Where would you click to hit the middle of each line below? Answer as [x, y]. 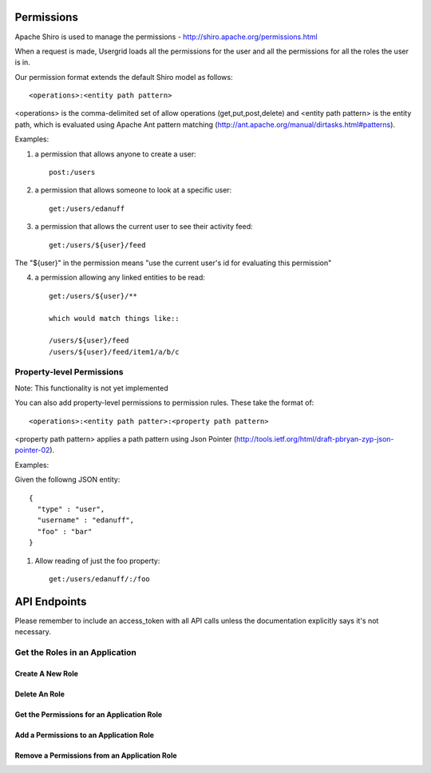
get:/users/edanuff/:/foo [100, 579]
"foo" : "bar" [65, 531]
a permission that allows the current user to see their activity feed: [144, 227]
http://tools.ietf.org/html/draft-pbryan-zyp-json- [315, 439]
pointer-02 [32, 450]
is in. [23, 62]
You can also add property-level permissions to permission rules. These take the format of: [164, 402]
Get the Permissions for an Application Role [89, 714]
